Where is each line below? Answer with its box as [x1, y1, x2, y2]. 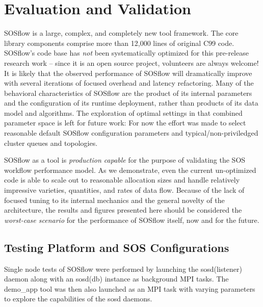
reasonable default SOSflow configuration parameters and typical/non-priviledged [4, 127, 258, 138]
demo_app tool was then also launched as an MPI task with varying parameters [4, 283, 255, 294]
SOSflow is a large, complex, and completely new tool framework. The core [4, 28, 239, 38]
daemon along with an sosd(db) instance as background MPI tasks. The [4, 273, 229, 284]
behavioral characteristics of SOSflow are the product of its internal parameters [4, 87, 252, 98]
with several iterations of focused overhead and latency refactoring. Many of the [4, 78, 254, 88]
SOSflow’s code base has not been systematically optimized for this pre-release [4, 47, 249, 58]
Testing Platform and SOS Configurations [4, 239, 229, 255]
